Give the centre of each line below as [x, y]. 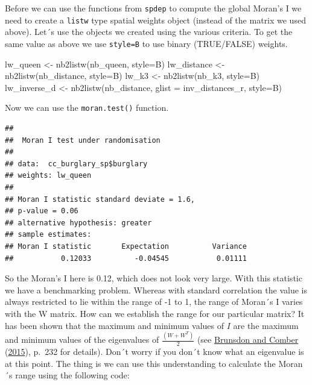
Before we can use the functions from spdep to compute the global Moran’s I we [153, 8]
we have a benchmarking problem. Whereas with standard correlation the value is [156, 290]
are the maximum [266, 325]
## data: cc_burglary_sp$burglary [76, 164]
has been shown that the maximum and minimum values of [115, 325]
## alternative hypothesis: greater [78, 223]
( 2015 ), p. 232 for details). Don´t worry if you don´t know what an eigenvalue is [154, 352]
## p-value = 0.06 [42, 211]
